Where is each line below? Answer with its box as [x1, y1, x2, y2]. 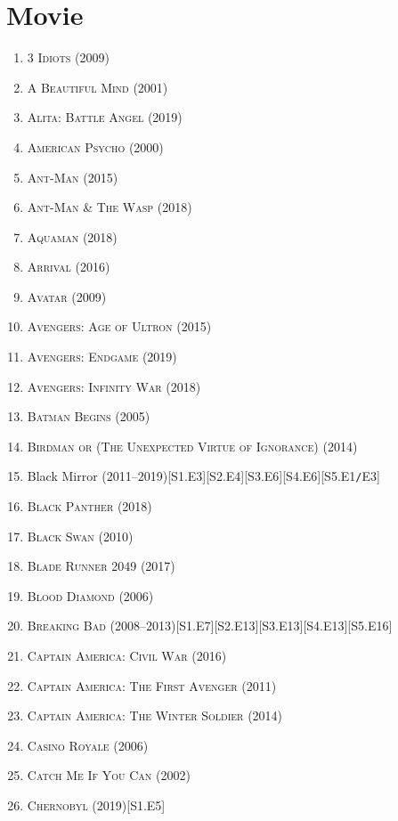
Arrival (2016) [27, 257, 110, 276]
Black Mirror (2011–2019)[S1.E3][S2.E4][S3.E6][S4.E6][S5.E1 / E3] [27, 467, 380, 485]
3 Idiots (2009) [27, 48, 110, 67]
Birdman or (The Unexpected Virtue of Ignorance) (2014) [27, 436, 358, 455]
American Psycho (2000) [27, 137, 164, 156]
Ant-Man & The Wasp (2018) [27, 198, 192, 216]
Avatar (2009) [27, 287, 107, 305]
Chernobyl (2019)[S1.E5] [27, 796, 166, 815]
